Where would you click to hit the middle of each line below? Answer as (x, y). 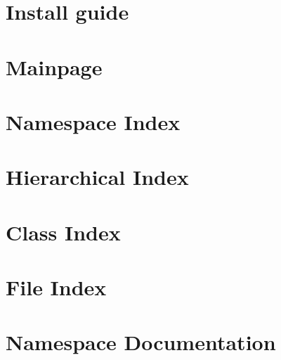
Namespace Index (93, 121)
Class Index (63, 232)
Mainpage (54, 66)
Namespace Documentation (141, 342)
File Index (56, 287)
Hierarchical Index (97, 177)
